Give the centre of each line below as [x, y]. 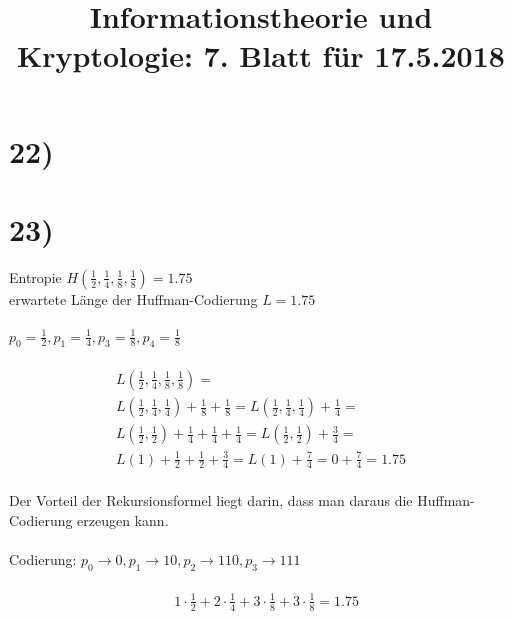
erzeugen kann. [123, 519]
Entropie [35, 276]
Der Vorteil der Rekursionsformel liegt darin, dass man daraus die [211, 500]
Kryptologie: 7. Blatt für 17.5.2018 [261, 55]
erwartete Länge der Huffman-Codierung [133, 298]
